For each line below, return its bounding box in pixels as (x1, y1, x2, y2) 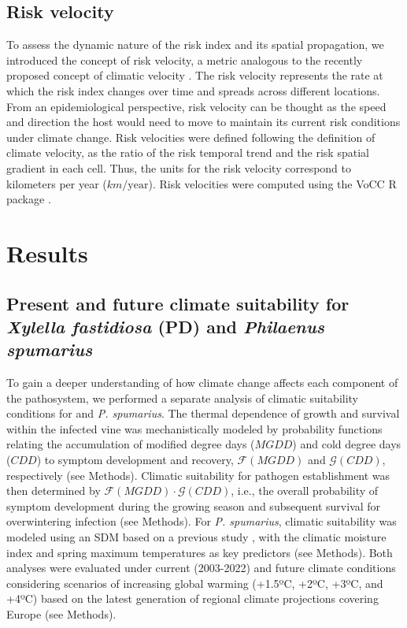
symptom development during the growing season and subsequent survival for (6, 497, 381, 514)
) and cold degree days (292, 436, 401, 452)
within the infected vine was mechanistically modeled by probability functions (6, 420, 383, 437)
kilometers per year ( (6, 175, 107, 191)
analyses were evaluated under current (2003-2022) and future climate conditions (6, 559, 396, 576)
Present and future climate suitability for (6, 291, 350, 315)
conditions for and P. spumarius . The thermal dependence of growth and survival (6, 405, 400, 422)
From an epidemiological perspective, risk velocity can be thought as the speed (6, 98, 387, 114)
